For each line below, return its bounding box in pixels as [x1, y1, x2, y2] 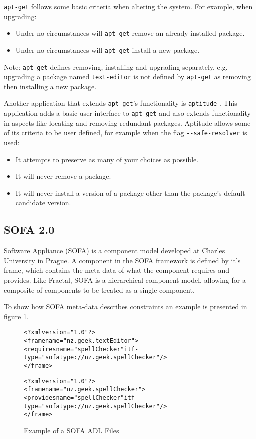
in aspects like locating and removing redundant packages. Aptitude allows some [4, 117, 251, 128]
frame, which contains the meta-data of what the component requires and [4, 265, 229, 275]
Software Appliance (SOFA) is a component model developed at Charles [4, 245, 225, 256]
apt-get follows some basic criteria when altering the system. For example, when [4, 1, 253, 11]
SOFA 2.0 [4, 222, 55, 237]
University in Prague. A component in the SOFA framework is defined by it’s [4, 255, 241, 265]
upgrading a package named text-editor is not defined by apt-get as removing [4, 71, 251, 82]
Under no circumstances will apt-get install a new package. [15, 44, 200, 55]
